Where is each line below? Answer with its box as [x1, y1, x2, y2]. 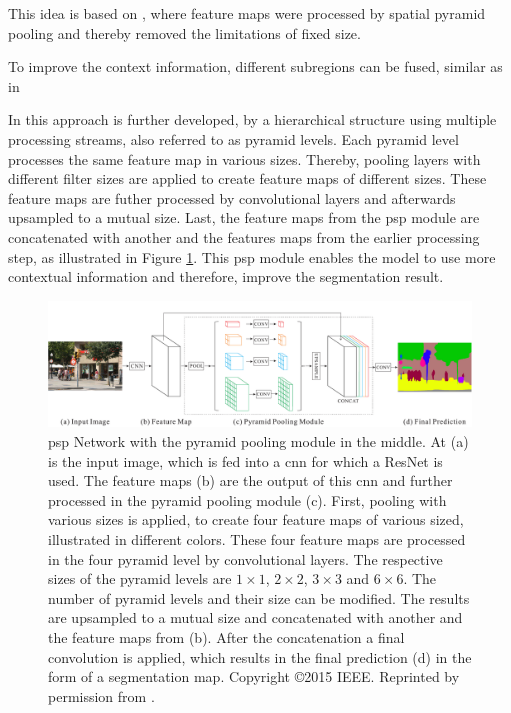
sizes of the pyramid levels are [48, 568, 232, 589]
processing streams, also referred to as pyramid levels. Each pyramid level [8, 128, 459, 149]
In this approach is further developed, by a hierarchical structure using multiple [8, 109, 497, 130]
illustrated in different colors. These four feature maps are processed [48, 528, 466, 549]
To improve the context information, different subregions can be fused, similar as [8, 56, 503, 77]
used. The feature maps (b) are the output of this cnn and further [48, 470, 453, 491]
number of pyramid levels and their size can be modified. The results [48, 587, 470, 608]
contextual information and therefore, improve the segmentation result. [8, 266, 444, 287]
